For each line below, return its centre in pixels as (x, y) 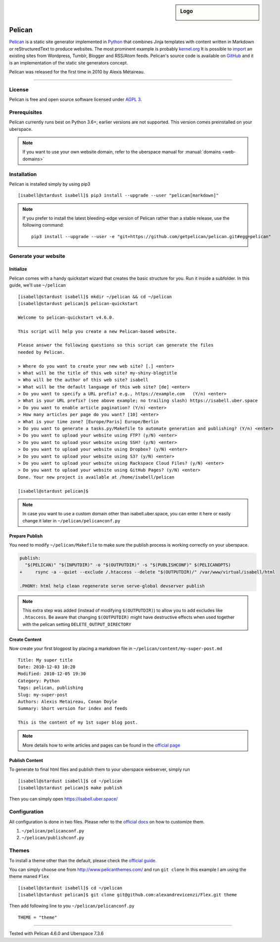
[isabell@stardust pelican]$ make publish (70, 788)
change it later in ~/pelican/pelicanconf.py (71, 520)
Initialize (18, 269)
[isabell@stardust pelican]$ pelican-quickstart (78, 303)
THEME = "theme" (38, 917)
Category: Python (39, 681)
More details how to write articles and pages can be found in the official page (101, 745)
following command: (43, 225)
